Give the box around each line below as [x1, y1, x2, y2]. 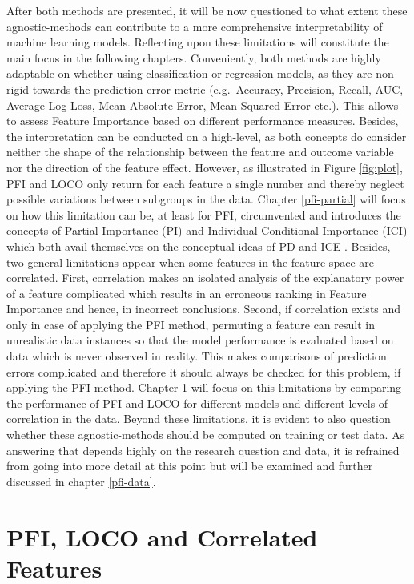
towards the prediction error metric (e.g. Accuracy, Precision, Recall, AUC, [32, 80, 404, 97]
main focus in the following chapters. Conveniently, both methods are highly [6, 49, 381, 66]
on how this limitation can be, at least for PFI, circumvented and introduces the [6, 206, 401, 223]
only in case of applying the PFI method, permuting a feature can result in [6, 316, 375, 332]
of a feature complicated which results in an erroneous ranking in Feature [6, 284, 367, 301]
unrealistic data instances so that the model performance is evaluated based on [6, 332, 394, 348]
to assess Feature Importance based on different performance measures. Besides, [6, 112, 399, 129]
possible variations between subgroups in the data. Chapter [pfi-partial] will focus [6, 191, 406, 207]
